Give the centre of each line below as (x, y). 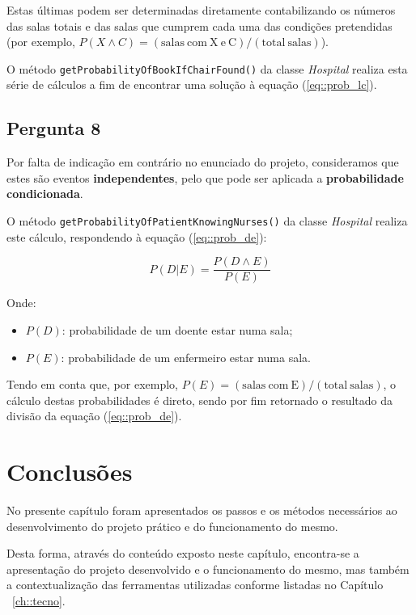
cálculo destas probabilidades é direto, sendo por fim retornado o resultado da (200, 400)
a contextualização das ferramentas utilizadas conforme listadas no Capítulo (195, 585)
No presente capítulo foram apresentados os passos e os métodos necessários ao (202, 510)
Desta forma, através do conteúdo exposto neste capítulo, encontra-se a (183, 553)
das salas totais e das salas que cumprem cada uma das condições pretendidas (200, 25)
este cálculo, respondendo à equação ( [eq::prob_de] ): (137, 236)
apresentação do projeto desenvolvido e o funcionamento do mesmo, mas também (208, 569)
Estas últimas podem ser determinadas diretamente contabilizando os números (201, 10)
